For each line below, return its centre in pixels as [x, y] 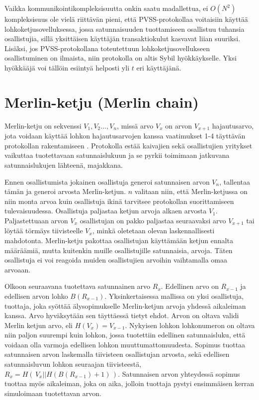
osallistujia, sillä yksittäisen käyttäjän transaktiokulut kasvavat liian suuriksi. [123, 38]
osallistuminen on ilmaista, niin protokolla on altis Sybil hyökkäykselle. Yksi [121, 58]
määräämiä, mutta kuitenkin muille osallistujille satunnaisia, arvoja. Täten [119, 250]
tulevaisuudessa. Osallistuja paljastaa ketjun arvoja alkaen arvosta [106, 211]
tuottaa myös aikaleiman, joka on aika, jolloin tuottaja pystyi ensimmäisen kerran [129, 383]
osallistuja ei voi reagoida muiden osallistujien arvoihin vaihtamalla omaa [116, 260]
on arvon [178, 125]
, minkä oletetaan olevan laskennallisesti [153, 231]
